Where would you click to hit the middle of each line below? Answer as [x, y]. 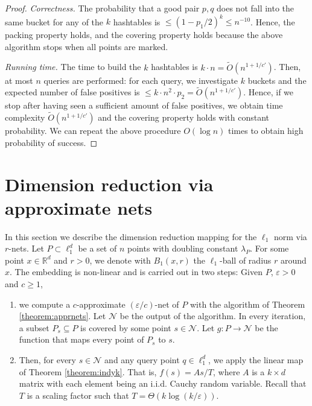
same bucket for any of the [54, 21]
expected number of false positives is [72, 92]
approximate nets [79, 207]
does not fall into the [256, 8]
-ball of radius [246, 260]
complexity [25, 117]
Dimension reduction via [109, 184]
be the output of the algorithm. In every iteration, [213, 316]
